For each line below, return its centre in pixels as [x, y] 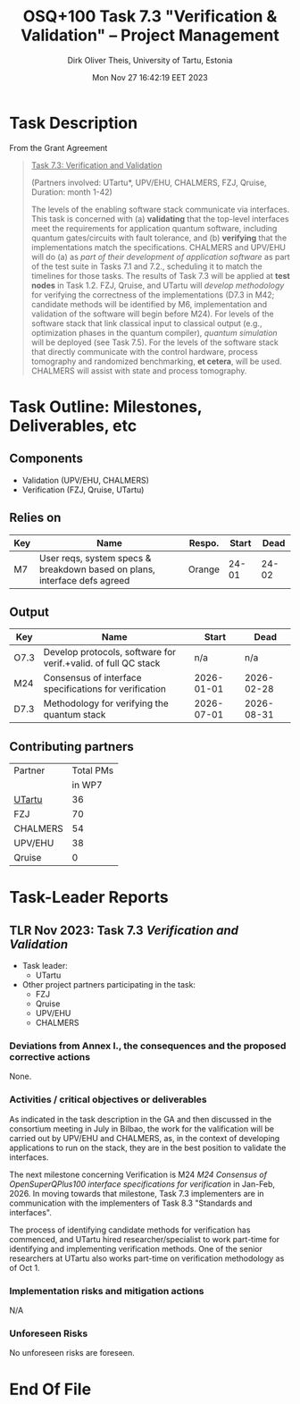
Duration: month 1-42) [72, 192]
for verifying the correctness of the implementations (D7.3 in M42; [153, 294]
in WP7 [87, 786]
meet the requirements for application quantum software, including [154, 228]
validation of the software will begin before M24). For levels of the [152, 314]
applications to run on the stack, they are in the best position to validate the [148, 1148]
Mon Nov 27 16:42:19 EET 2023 [150, 77]
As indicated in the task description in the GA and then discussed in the [141, 1119]
